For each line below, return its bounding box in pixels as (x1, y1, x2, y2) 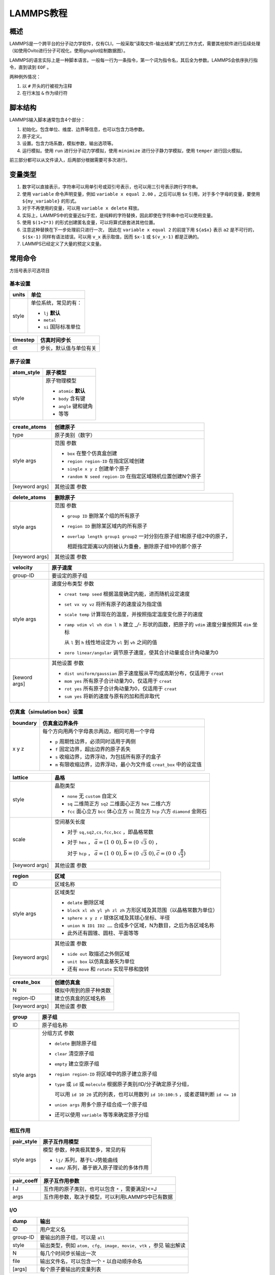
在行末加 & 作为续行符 (22, 90, 68, 96)
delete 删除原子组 (54, 1040, 97, 1047)
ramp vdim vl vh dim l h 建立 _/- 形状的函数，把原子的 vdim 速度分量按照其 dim (64, 621, 252, 628)
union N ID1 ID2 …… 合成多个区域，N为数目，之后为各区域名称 (67, 922, 215, 929)
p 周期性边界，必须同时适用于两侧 (55, 737, 136, 745)
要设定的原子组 (51, 572, 88, 579)
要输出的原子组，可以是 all (40, 1234, 105, 1241)
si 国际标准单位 (43, 323, 81, 330)
